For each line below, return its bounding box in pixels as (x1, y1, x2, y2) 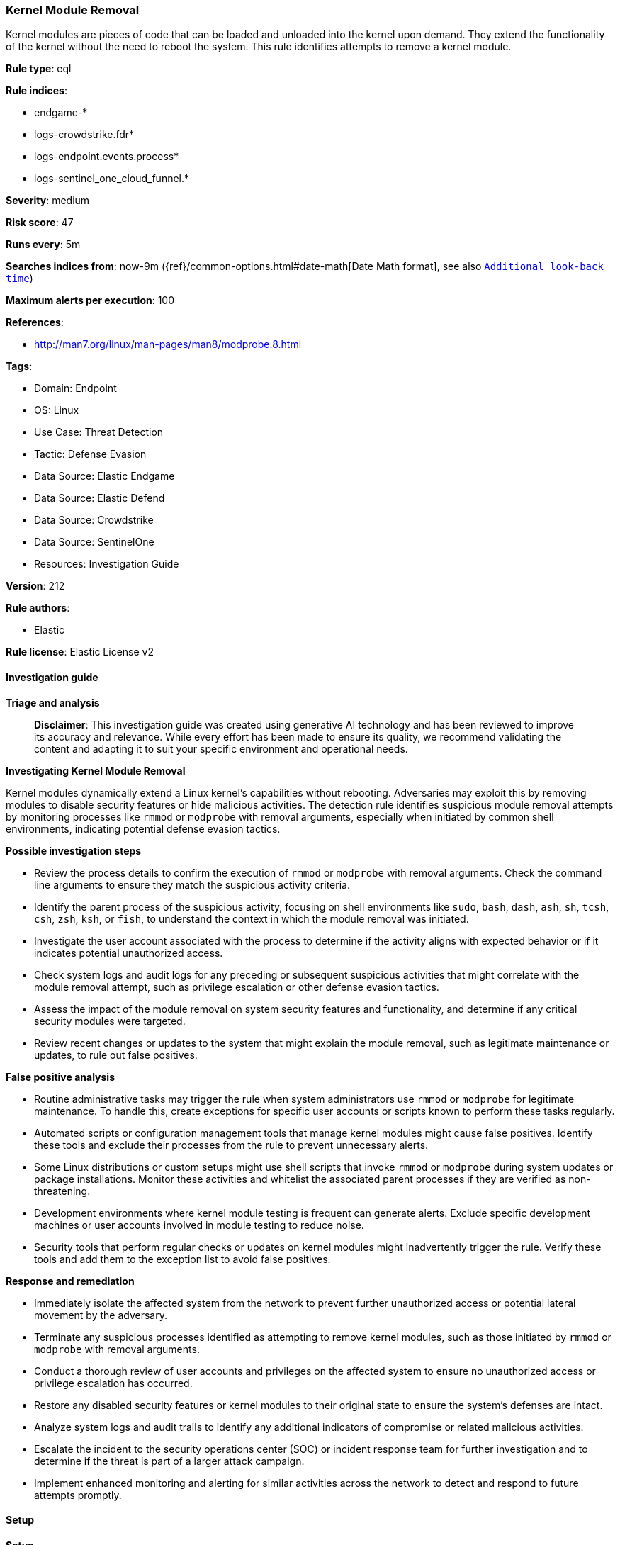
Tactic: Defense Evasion (34, 448, 147, 461)
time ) (6, 272, 33, 285)
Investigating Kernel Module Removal (6, 764, 186, 777)
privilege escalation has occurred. (34, 1376, 193, 1389)
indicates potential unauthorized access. (34, 946, 223, 959)
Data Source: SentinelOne (34, 536, 154, 549)
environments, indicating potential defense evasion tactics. (6, 822, 281, 835)
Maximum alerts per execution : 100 (6, 294, 175, 307)
